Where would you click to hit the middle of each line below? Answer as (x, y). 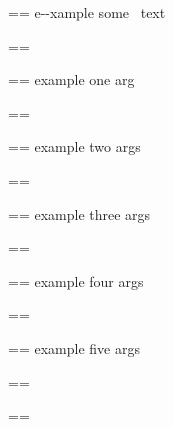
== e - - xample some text (87, 12)
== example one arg (71, 79)
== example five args (74, 347)
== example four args (76, 280)
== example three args (79, 213)
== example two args (74, 146)
